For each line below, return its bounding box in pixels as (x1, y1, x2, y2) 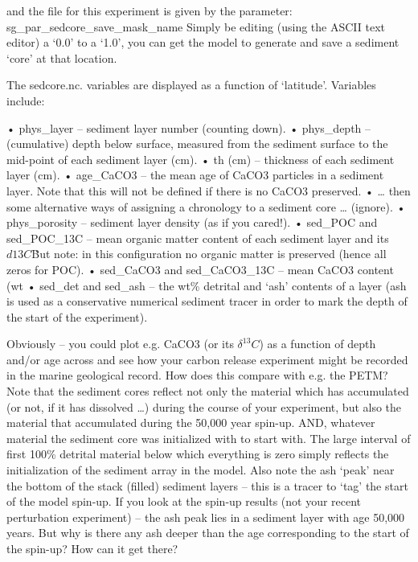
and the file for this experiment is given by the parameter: (6, 2, 293, 18)
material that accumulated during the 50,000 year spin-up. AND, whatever (6, 414, 375, 431)
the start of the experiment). (6, 308, 148, 325)
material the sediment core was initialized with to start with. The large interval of (6, 429, 411, 446)
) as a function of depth (259, 335, 376, 352)
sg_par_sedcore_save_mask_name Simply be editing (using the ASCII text (6, 18, 386, 35)
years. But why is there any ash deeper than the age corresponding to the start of (6, 524, 409, 541)
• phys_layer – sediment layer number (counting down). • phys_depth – (6, 119, 371, 136)
